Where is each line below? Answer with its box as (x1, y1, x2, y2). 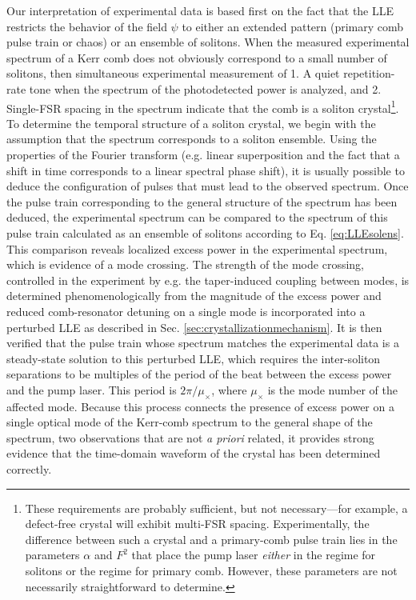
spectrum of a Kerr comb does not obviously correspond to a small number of (6, 49, 387, 66)
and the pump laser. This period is (6, 381, 177, 398)
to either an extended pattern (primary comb (182, 18, 404, 34)
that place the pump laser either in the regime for (131, 546, 376, 563)
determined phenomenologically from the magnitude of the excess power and (6, 287, 382, 304)
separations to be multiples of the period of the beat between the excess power (6, 366, 392, 382)
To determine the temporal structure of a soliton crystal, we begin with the (6, 114, 376, 131)
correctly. (6, 461, 52, 478)
